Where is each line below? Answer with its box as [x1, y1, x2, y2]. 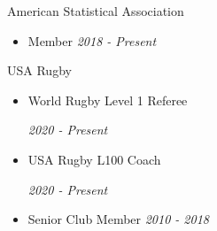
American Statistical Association [7, 2, 184, 19]
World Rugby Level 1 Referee [27, 90, 188, 109]
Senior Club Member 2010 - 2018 [27, 210, 209, 228]
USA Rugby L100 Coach [27, 150, 161, 168]
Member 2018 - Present [27, 31, 157, 50]
